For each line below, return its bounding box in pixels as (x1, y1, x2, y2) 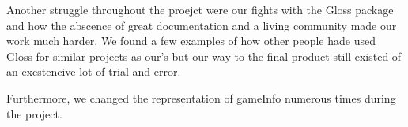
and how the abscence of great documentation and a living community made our (6, 17, 397, 33)
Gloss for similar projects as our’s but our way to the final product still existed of (6, 47, 402, 64)
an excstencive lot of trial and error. (6, 63, 181, 80)
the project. (6, 105, 62, 121)
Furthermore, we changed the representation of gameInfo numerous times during (6, 89, 396, 106)
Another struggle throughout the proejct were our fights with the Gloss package (6, 2, 394, 17)
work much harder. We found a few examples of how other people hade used (6, 32, 376, 49)
